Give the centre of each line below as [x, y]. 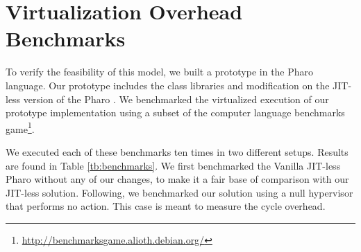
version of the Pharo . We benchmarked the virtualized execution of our [176, 99]
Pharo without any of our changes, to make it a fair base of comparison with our [177, 179]
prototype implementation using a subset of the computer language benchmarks [175, 112]
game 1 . [20, 127]
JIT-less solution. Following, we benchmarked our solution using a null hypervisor [179, 192]
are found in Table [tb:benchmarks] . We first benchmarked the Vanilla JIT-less [173, 165]
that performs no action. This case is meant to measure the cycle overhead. [166, 206]
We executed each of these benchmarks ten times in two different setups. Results [177, 151]
